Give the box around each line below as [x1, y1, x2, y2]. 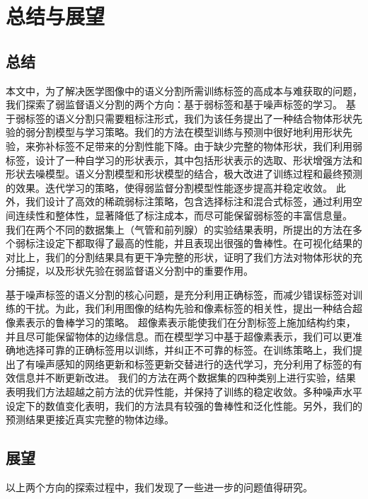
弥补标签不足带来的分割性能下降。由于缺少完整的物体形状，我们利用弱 [35, 138, 362, 153]
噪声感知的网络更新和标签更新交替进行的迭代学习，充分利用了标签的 [35, 356, 352, 371]
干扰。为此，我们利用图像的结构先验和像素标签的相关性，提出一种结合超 [25, 301, 362, 316]
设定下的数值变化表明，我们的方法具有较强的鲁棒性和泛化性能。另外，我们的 [6, 398, 362, 413]
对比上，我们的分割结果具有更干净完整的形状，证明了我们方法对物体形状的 [6, 249, 352, 264]
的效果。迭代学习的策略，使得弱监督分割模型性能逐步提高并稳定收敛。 [6, 180, 333, 195]
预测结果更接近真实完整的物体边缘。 [6, 412, 174, 427]
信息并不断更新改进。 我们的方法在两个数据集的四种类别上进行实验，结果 [15, 370, 356, 385]
